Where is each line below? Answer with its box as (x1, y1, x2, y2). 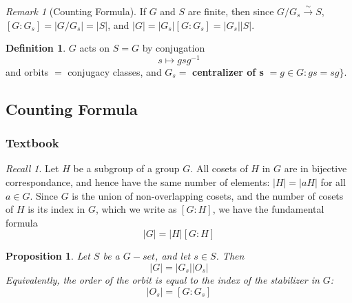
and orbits (6, 64, 49, 79)
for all (320, 175, 346, 189)
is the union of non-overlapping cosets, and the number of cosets (72, 188, 344, 202)
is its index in (28, 202, 85, 216)
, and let (155, 249, 191, 263)
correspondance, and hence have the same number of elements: (6, 175, 270, 189)
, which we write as (95, 202, 177, 216)
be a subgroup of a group (73, 161, 180, 176)
